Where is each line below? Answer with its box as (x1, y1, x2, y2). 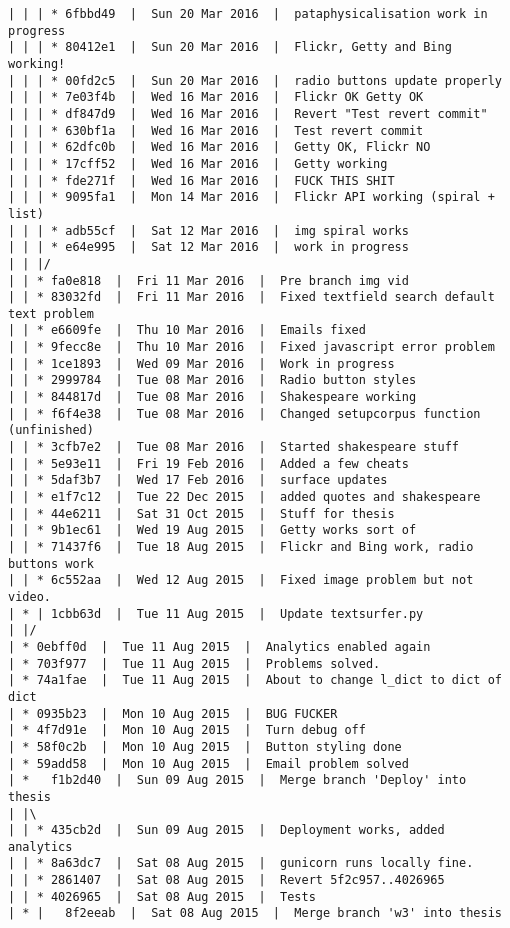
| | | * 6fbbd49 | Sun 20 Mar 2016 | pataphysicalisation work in (8, 7, 488, 21)
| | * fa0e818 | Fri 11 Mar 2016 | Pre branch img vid (8, 273, 409, 288)
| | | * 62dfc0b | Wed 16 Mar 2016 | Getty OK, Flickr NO (8, 140, 431, 155)
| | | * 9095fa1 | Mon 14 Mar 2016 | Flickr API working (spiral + (8, 190, 495, 205)
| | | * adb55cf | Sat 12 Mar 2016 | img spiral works (8, 223, 409, 238)
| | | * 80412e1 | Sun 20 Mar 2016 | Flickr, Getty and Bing (8, 40, 452, 55)
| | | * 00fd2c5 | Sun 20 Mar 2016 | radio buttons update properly (8, 73, 502, 88)
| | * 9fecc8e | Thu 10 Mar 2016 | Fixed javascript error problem (8, 340, 495, 355)
